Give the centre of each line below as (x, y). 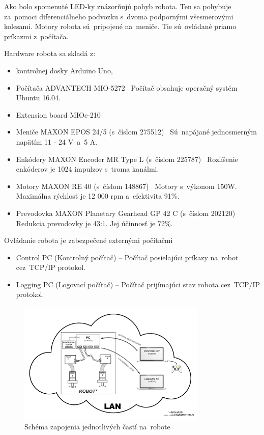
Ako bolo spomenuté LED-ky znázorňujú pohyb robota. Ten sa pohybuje (118, 6)
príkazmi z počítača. (36, 36)
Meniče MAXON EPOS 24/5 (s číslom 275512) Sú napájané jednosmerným (136, 132)
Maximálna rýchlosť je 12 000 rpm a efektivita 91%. (98, 196)
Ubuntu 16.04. (38, 98)
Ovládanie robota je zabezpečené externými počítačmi (89, 240)
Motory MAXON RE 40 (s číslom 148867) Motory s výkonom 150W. (126, 186)
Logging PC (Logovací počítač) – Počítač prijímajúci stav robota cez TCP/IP (138, 284)
